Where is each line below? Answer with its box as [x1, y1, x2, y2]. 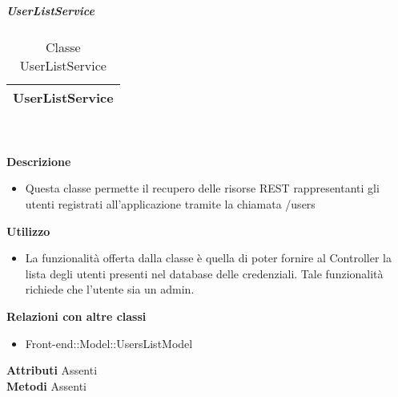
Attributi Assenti [6, 362, 98, 379]
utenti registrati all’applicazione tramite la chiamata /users [25, 195, 316, 212]
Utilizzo [6, 222, 50, 239]
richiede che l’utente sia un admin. [25, 281, 195, 298]
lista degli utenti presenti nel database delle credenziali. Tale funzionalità [25, 265, 384, 282]
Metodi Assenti [6, 377, 86, 394]
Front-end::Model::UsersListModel [25, 334, 193, 351]
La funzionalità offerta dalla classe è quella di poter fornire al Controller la [25, 249, 392, 266]
